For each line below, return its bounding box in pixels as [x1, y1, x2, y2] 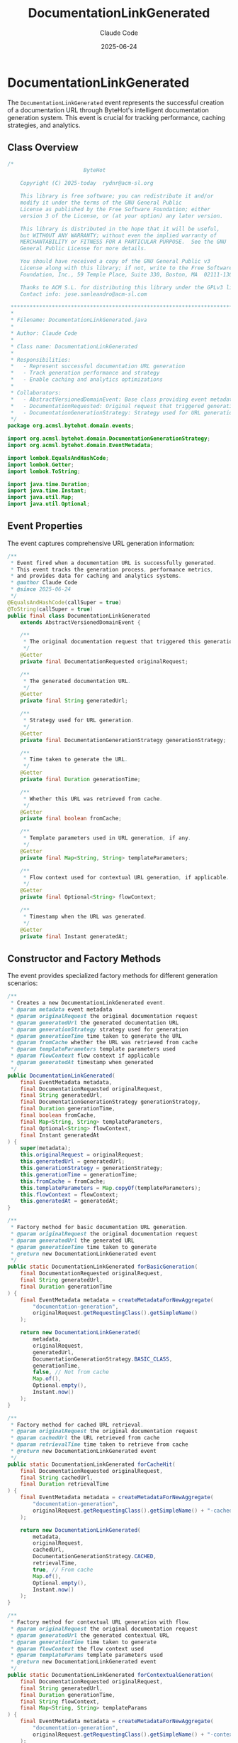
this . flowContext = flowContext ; [20, 1191, 119, 1198]
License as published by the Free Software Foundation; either [20, 205, 211, 213]
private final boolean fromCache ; [20, 815, 122, 822]
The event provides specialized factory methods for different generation [7, 972, 218, 980]
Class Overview [7, 141, 79, 154]
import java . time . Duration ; [7, 481, 91, 488]
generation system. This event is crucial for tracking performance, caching [7, 113, 225, 122]
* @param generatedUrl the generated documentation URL [10, 1019, 179, 1026]
